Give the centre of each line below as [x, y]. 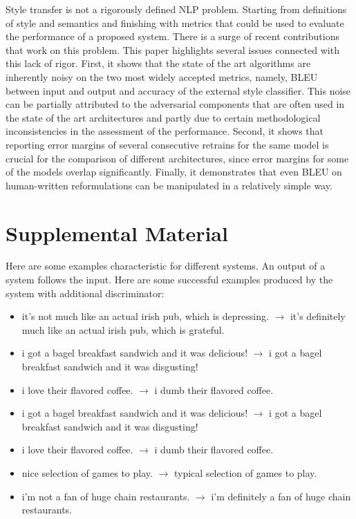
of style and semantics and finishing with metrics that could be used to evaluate [175, 22]
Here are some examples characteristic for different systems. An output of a [166, 266]
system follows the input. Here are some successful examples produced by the [169, 280]
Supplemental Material [117, 233]
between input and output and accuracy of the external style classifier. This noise [178, 90]
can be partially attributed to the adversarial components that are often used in [175, 104]
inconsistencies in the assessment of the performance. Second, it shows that [165, 131]
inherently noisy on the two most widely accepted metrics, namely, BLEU [162, 76]
